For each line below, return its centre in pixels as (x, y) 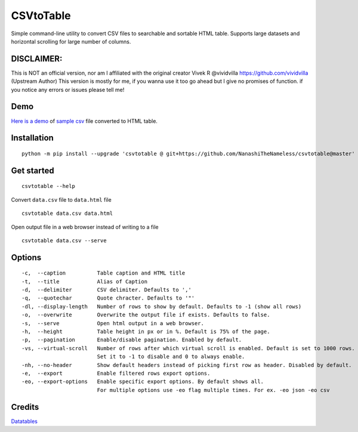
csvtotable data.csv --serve (64, 240)
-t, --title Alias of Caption (85, 281)
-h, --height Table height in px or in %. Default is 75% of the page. (146, 332)
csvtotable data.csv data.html (67, 214)
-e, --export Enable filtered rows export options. (116, 373)
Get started (33, 170)
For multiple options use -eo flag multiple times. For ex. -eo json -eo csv (214, 390)
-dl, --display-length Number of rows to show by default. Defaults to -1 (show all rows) (162, 306)
